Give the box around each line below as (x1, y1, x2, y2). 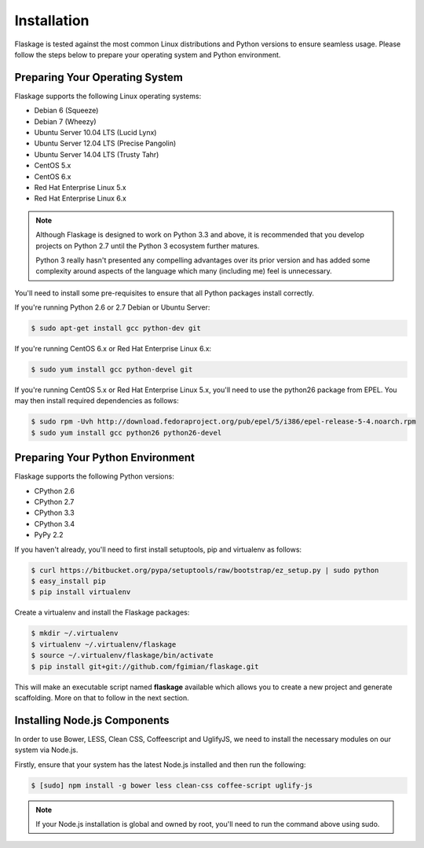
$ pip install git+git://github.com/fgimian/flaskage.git (31, 662, 259, 671)
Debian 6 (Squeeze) (34, 106, 99, 116)
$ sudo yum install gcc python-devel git (31, 365, 193, 374)
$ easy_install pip (31, 577, 106, 586)
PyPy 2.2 (34, 530, 64, 540)
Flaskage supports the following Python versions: (14, 472, 174, 481)
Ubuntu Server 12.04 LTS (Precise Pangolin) (34, 138, 177, 149)
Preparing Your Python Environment (14, 451, 196, 464)
